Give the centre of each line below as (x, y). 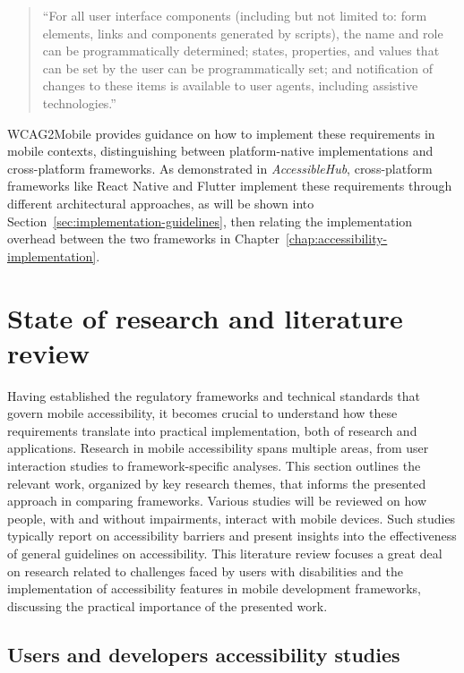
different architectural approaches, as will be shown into (161, 203)
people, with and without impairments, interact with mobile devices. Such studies (232, 518)
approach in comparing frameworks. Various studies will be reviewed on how (217, 501)
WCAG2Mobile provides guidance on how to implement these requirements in (221, 133)
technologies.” (79, 102)
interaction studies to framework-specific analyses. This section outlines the (214, 465)
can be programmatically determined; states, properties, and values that (241, 51)
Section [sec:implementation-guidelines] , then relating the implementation (210, 221)
